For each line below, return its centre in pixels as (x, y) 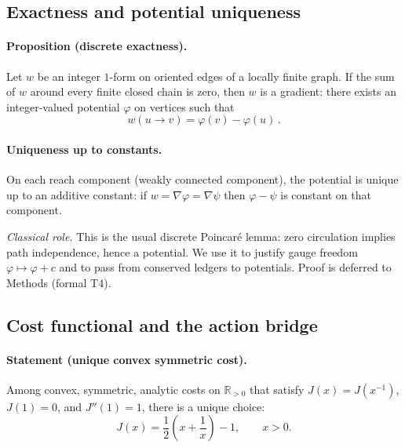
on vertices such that (184, 106)
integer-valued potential (63, 106)
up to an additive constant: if (77, 194)
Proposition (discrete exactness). (97, 46)
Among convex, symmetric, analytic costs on (113, 389)
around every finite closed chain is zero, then (137, 91)
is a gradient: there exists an (328, 91)
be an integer (69, 76)
